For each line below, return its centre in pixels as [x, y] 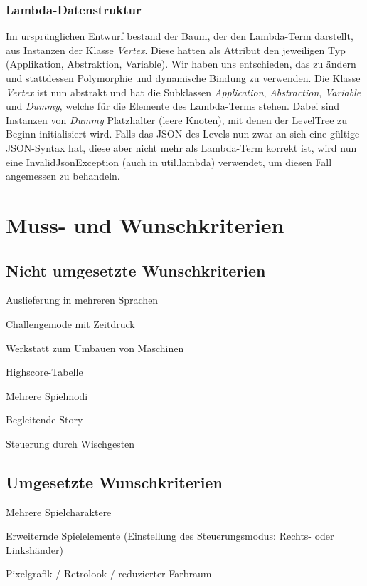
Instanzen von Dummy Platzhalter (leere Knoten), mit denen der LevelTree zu [177, 119]
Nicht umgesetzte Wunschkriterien [136, 270]
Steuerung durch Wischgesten [70, 443]
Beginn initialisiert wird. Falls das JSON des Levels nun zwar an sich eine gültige [183, 134]
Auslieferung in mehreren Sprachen [82, 300]
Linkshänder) [34, 549]
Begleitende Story [44, 420]
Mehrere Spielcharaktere [59, 512]
